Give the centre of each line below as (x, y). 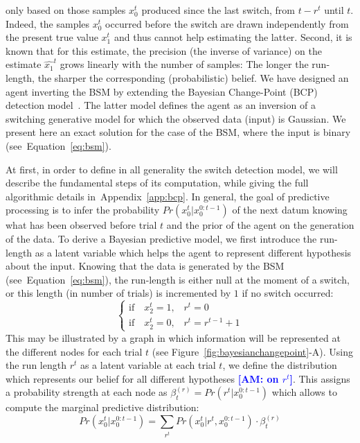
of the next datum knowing (290, 210)
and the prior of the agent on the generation (260, 225)
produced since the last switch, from (218, 10)
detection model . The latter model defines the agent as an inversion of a (161, 105)
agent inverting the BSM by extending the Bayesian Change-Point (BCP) (162, 91)
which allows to (304, 392)
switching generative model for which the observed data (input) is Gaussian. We (176, 118)
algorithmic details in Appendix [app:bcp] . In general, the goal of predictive (168, 196)
